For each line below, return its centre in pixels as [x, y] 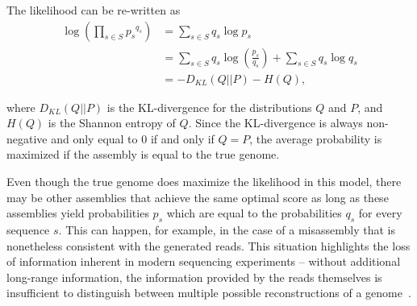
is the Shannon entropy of [112, 123]
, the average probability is [316, 138]
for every [380, 213]
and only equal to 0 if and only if [133, 138]
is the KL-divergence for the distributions [209, 107]
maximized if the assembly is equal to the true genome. [143, 154]
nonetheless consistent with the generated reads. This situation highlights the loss [208, 245]
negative [27, 138]
